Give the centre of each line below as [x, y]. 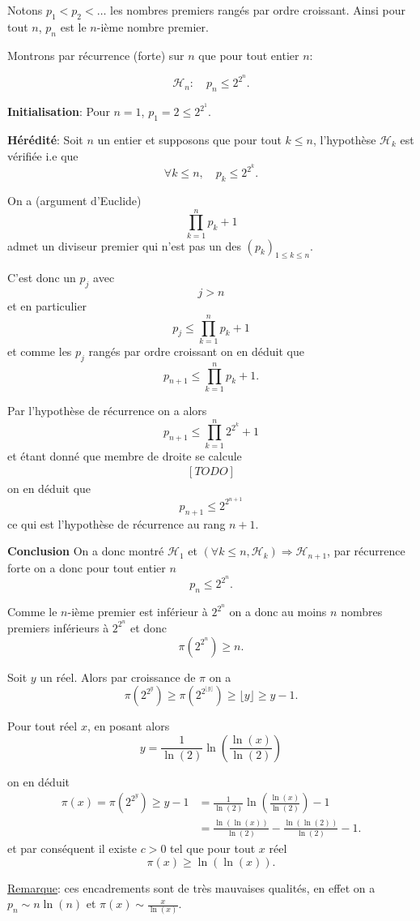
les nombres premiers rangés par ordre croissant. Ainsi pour [258, 10]
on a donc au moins [278, 612]
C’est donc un [42, 278]
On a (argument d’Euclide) [74, 200]
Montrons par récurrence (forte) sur [96, 55]
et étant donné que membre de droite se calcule [125, 455]
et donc [148, 627]
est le [73, 26]
